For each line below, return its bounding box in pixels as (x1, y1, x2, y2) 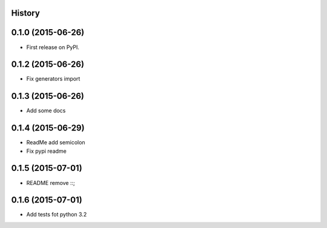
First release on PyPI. (26, 43, 80, 51)
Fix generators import (26, 75, 81, 82)
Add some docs (26, 107, 66, 115)
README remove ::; (26, 179, 75, 186)
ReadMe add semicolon (26, 139, 85, 146)
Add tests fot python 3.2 (26, 211, 87, 218)
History (11, 8, 41, 18)
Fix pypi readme (26, 147, 67, 155)
